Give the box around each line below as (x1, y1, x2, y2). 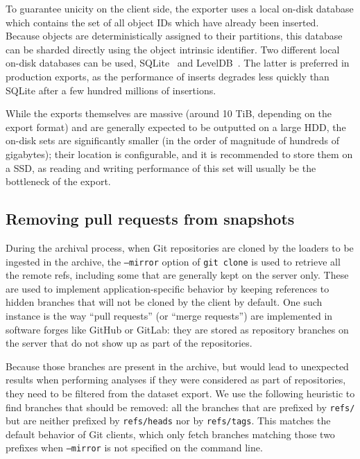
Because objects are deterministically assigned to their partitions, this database (6, 28, 343, 43)
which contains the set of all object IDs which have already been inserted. (6, 15, 319, 29)
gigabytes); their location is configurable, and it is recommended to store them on (6, 146, 353, 161)
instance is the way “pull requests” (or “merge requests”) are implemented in (6, 308, 333, 322)
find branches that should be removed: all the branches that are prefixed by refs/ (6, 399, 355, 414)
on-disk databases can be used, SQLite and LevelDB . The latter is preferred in (6, 55, 350, 70)
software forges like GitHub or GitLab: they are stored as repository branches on (6, 322, 349, 336)
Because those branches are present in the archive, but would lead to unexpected (6, 358, 349, 373)
